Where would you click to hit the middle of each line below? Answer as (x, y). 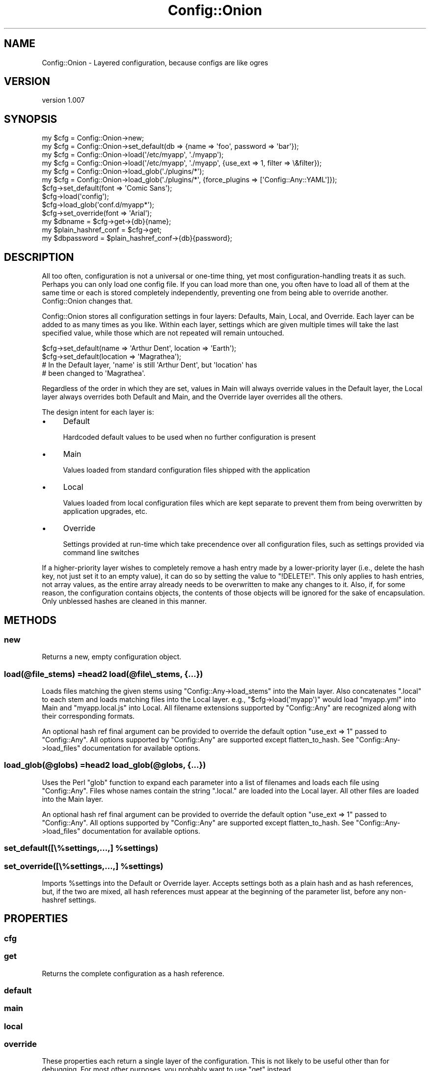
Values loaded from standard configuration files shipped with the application (187, 470)
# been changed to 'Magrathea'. (94, 373)
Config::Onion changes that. (87, 301)
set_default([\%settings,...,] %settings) (81, 848)
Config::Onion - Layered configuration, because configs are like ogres (155, 62)
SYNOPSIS (31, 119)
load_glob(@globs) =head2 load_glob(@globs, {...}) (105, 765)
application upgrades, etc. (105, 511)
